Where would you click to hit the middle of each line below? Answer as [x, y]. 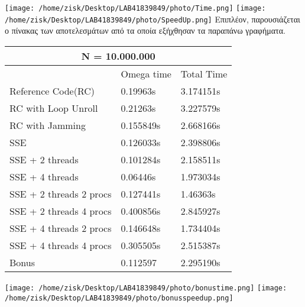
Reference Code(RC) [52, 91]
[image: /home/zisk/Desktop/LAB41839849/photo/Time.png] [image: [135, 8]
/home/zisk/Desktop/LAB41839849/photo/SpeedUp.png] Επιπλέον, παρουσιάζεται [152, 19]
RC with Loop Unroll [54, 108]
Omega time [146, 73]
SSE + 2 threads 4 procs [61, 211]
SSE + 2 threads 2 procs [61, 193]
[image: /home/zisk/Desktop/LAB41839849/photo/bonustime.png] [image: [146, 288]
